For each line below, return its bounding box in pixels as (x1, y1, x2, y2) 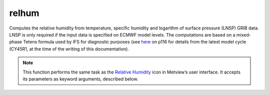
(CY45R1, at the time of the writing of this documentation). (9, 45, 129, 52)
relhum (9, 7, 39, 18)
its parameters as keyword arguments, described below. (22, 75, 138, 82)
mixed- (236, 31, 251, 37)
